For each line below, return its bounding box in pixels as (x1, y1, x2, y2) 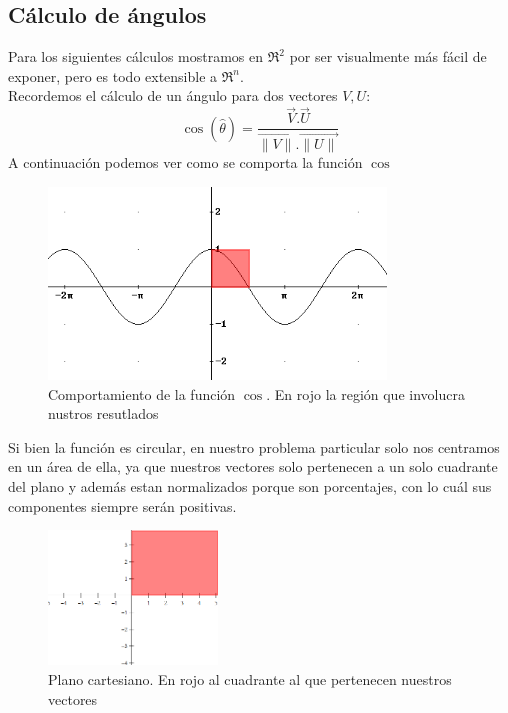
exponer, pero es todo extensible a (8, 65, 218, 86)
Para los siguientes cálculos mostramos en (8, 46, 264, 67)
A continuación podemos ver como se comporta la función (8, 152, 363, 173)
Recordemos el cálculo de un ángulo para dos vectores (8, 85, 338, 106)
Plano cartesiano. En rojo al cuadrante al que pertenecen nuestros (48, 668, 452, 689)
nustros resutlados (48, 403, 159, 424)
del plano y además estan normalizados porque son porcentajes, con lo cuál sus (8, 476, 492, 497)
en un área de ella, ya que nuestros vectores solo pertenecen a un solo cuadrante (8, 456, 498, 477)
